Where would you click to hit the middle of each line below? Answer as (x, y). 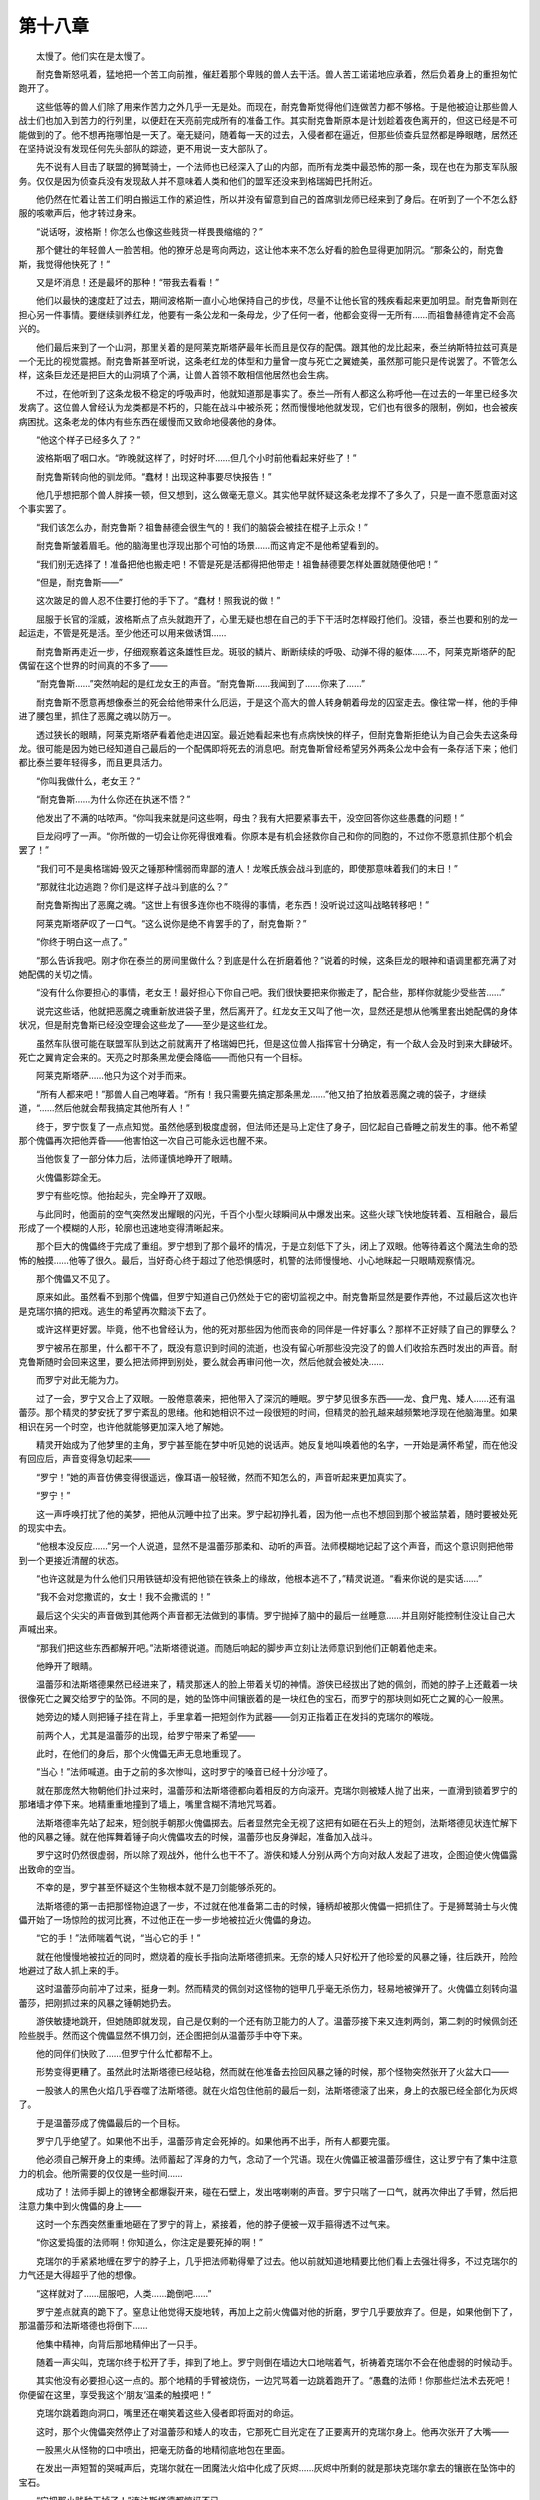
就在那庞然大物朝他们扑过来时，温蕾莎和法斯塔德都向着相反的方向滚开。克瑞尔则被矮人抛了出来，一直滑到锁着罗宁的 (276, 1790)
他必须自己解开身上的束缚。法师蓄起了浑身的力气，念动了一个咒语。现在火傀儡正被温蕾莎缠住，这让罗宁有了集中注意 (276, 2159)
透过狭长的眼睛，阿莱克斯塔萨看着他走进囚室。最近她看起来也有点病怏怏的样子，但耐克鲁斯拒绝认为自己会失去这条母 (276, 734)
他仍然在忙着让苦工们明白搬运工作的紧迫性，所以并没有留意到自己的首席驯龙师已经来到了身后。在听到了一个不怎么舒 (276, 199)
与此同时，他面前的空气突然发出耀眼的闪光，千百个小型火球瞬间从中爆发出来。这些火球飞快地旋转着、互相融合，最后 (276, 1214)
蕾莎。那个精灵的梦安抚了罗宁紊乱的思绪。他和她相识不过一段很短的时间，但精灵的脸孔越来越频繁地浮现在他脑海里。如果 (268, 1412)
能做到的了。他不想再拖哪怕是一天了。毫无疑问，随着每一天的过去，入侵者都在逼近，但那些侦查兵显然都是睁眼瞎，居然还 (268, 134)
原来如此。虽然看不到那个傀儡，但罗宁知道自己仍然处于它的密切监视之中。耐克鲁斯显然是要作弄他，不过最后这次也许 (276, 1297)
